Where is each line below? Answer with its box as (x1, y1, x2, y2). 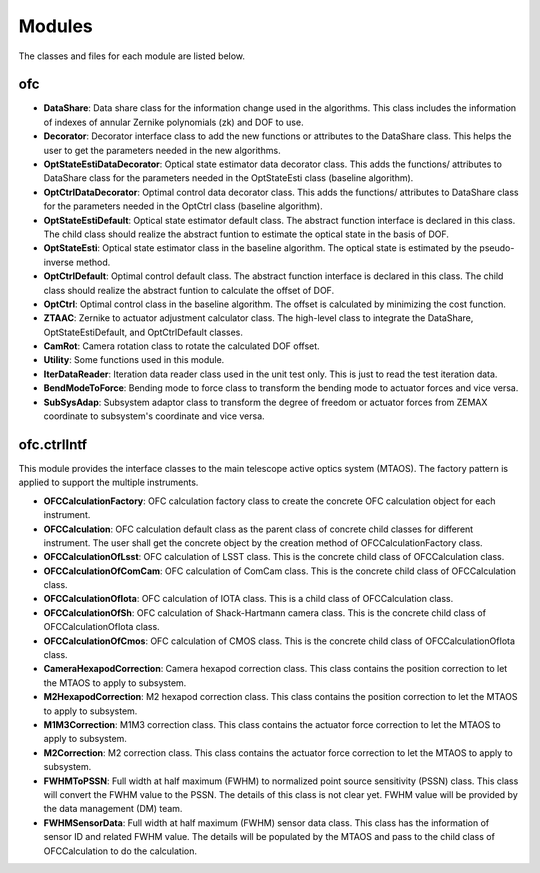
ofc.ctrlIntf (18, 436, 88, 453)
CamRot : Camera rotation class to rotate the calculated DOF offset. (43, 340, 320, 352)
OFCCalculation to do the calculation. (43, 845, 197, 857)
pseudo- (479, 242, 515, 254)
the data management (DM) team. (43, 803, 183, 815)
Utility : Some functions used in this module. (43, 354, 225, 366)
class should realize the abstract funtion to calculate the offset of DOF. (43, 284, 335, 296)
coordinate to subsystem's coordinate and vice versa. (43, 410, 265, 422)
